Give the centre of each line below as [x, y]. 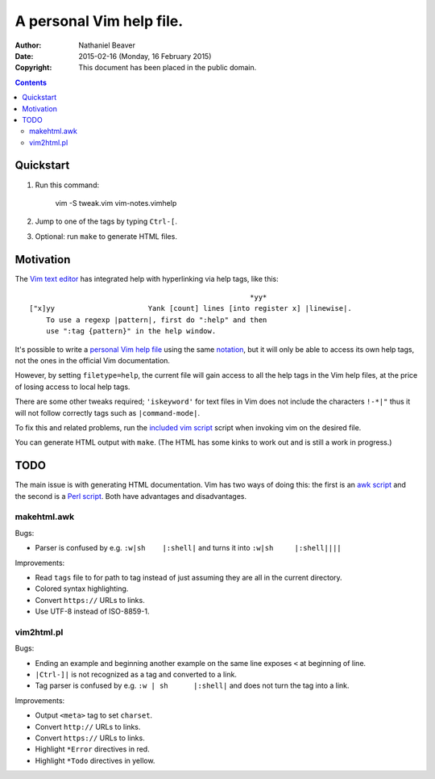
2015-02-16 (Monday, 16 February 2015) [145, 56]
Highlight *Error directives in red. [92, 749]
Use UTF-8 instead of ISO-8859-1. [92, 611]
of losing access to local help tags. [72, 387]
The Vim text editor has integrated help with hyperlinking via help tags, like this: [147, 279]
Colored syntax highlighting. [82, 588]
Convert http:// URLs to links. [88, 727]
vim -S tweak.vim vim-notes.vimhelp [116, 203]
